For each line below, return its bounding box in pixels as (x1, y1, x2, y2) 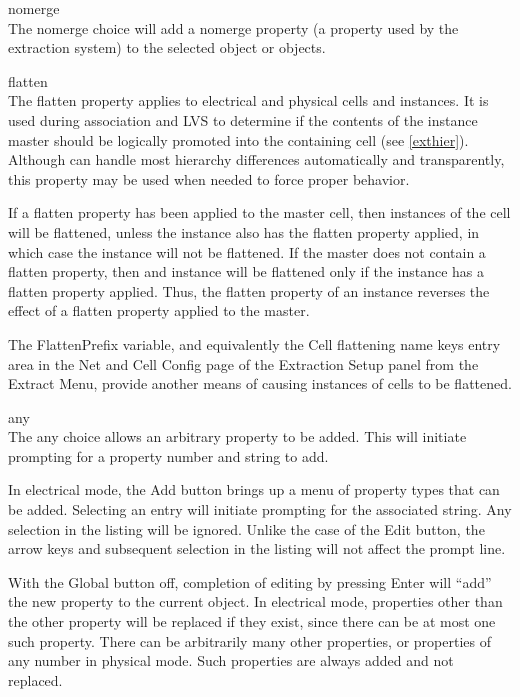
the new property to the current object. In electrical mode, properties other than (8, 591, 503, 612)
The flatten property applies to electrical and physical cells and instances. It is (8, 90, 489, 111)
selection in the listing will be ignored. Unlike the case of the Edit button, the (8, 518, 485, 539)
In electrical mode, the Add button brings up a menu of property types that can (8, 479, 500, 500)
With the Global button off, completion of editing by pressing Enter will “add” (8, 571, 492, 592)
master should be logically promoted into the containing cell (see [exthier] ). (8, 129, 469, 150)
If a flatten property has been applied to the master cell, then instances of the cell (8, 202, 511, 223)
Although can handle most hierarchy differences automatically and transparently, (8, 149, 505, 170)
